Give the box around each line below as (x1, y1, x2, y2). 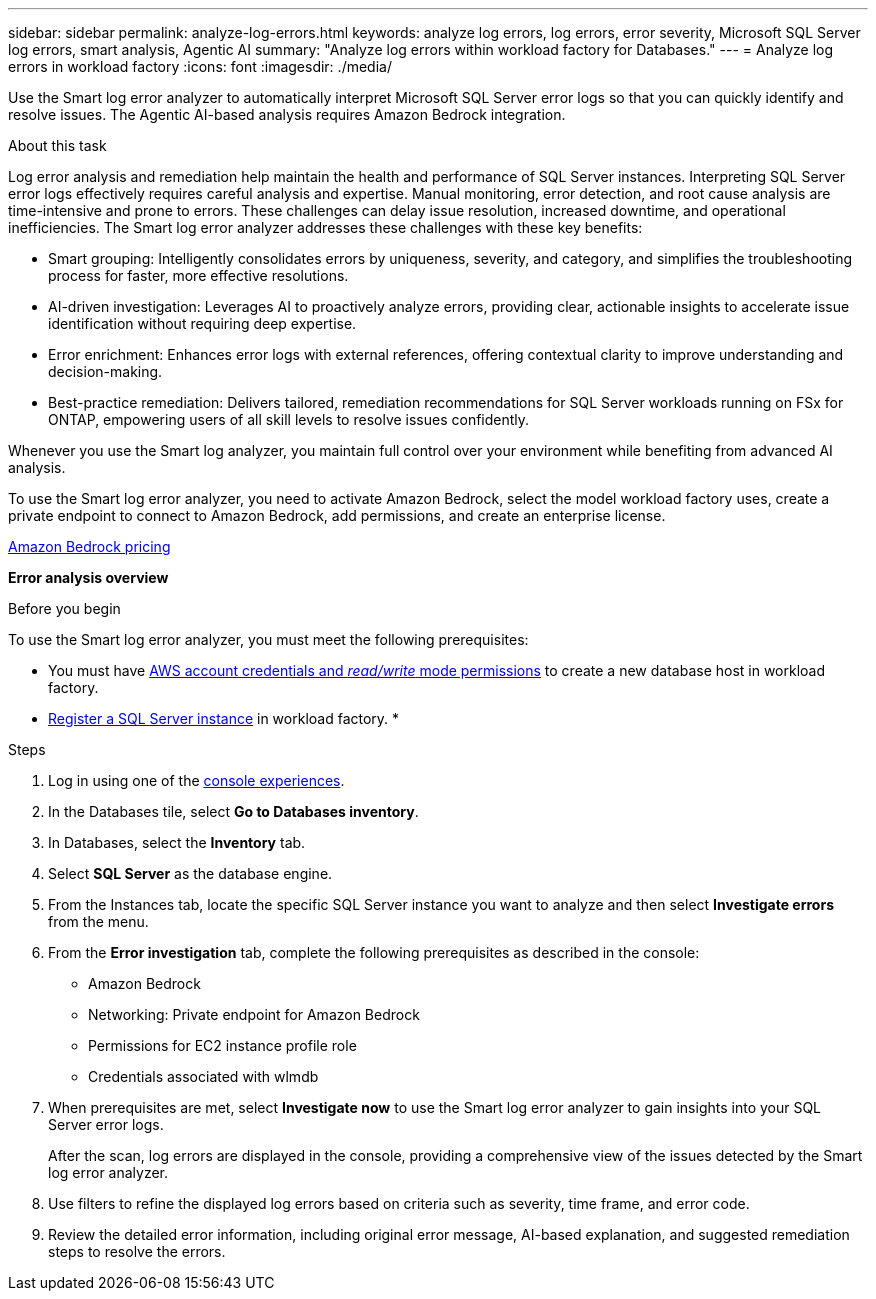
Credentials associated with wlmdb (88, 1068, 319, 1085)
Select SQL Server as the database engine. (48, 865, 333, 882)
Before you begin (8, 600, 121, 617)
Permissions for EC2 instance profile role (88, 1037, 357, 1054)
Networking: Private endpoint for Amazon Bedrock (88, 1006, 420, 1023)
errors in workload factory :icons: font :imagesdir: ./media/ (8, 58, 392, 75)
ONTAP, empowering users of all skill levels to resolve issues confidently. (48, 411, 530, 428)
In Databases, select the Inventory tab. (48, 834, 306, 851)
